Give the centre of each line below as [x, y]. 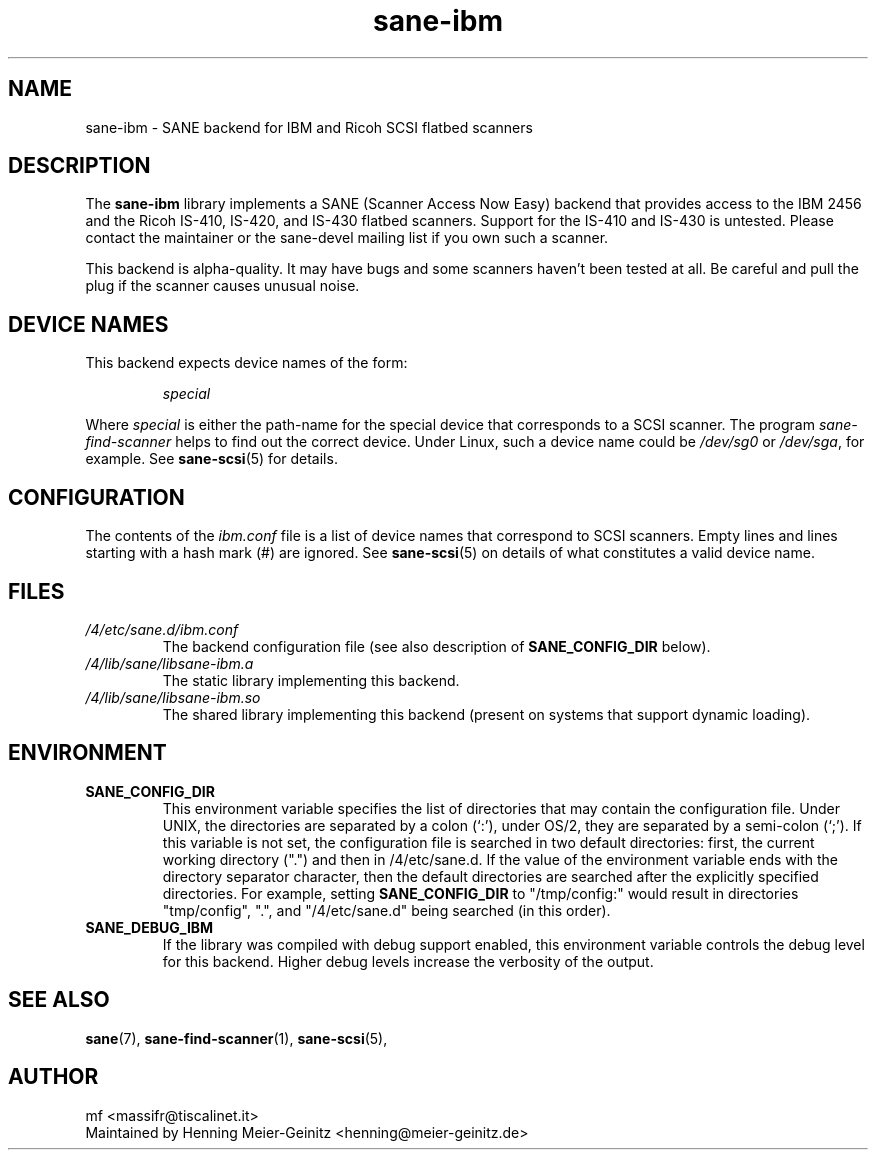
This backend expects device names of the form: [246, 363]
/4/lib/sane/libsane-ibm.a [169, 663]
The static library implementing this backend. [311, 680]
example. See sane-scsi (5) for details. [211, 459]
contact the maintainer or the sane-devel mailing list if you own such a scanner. [347, 238]
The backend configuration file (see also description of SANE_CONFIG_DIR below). [436, 646]
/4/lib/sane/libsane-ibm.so [173, 697]
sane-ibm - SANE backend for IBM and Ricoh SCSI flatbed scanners [309, 127]
